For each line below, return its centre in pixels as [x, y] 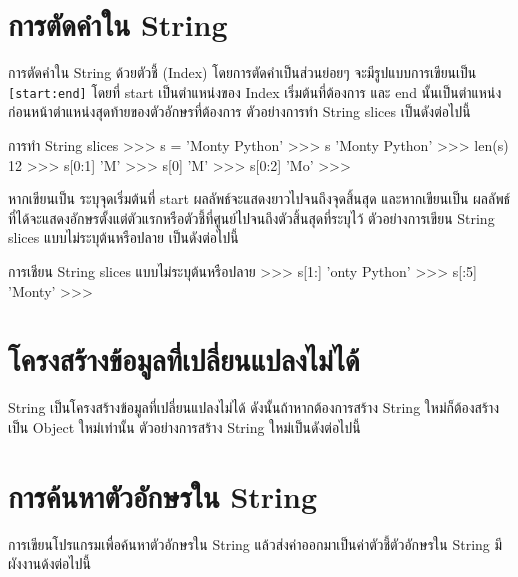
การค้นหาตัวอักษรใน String [163, 495]
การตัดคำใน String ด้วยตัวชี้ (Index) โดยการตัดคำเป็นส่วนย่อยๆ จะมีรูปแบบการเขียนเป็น [242, 72]
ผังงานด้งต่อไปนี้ [49, 563]
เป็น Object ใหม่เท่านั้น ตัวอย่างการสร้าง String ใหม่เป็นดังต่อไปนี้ [184, 426]
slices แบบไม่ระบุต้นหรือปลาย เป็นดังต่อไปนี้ [123, 237]
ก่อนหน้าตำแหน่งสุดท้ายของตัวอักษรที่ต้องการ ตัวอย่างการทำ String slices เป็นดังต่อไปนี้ [239, 111]
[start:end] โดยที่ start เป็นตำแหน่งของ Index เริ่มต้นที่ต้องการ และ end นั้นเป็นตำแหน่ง [255, 91]
